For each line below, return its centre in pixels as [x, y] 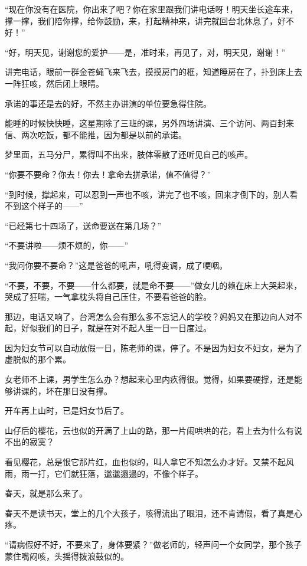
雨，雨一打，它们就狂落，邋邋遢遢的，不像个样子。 [104, 473]
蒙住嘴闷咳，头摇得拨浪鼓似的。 [67, 556]
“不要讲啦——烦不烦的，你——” [67, 245]
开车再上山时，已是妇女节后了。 [67, 410]
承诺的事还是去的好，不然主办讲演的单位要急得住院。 [108, 103]
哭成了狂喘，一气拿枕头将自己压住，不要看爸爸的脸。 [108, 297]
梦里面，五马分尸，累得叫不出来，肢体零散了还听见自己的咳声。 [129, 154]
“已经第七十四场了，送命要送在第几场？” [83, 225]
